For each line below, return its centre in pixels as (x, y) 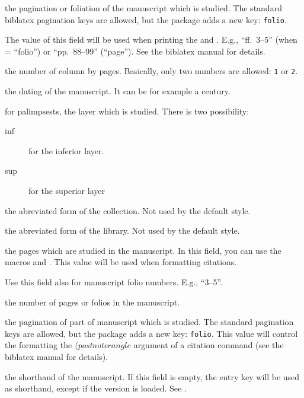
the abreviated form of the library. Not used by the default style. (122, 230)
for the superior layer (67, 191)
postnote (93, 345)
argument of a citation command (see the (209, 345)
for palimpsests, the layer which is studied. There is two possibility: (127, 111)
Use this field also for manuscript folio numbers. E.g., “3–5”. (114, 282)
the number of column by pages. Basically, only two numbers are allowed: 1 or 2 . (151, 71)
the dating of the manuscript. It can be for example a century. (118, 91)
